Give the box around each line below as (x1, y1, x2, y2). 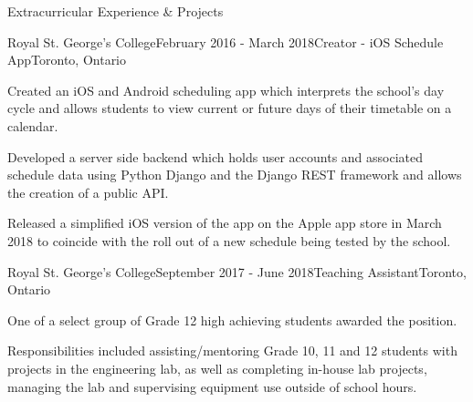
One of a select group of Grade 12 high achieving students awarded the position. (7, 310, 457, 329)
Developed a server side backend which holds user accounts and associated (7, 147, 424, 166)
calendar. (7, 116, 58, 135)
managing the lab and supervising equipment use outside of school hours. (7, 376, 417, 396)
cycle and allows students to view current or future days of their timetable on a (7, 98, 452, 118)
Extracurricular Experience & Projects (7, 2, 224, 20)
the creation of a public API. (7, 182, 169, 201)
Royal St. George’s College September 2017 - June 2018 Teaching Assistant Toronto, (7, 262, 467, 281)
